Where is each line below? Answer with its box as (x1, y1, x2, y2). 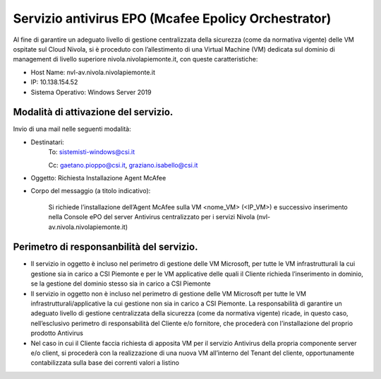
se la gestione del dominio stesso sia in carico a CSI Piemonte (30, 279, 211, 288)
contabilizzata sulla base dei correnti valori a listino (30, 358, 180, 367)
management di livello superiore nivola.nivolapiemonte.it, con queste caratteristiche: (13, 55, 258, 64)
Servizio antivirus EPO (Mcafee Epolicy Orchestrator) (13, 11, 332, 26)
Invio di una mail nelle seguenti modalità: (13, 124, 131, 134)
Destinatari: (30, 138, 65, 146)
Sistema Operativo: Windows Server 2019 (30, 88, 152, 96)
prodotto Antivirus (30, 329, 84, 337)
